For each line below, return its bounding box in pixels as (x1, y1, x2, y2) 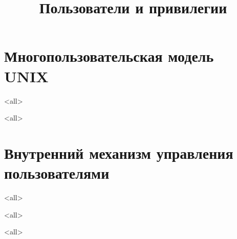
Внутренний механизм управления (4, 142, 233, 163)
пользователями (4, 162, 110, 183)
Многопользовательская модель (4, 45, 214, 66)
